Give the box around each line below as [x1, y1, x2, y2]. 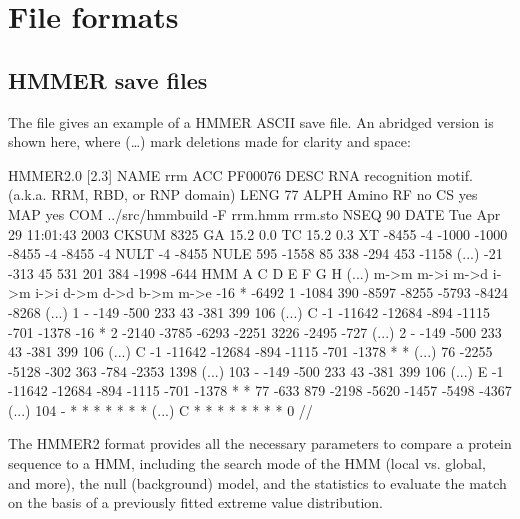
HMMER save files [8, 64, 208, 95]
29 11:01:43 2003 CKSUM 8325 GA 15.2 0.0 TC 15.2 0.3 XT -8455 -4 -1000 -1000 [8, 223, 508, 244]
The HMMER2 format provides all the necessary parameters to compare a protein [8, 433, 512, 454]
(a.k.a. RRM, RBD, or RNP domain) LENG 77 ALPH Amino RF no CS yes [8, 184, 478, 205]
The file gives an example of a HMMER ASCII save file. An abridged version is [8, 111, 494, 132]
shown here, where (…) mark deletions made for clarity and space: [8, 131, 411, 152]
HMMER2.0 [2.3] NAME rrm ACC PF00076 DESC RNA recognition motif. [8, 164, 473, 185]
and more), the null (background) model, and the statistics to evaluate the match [8, 472, 507, 493]
